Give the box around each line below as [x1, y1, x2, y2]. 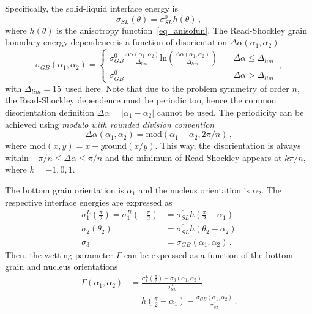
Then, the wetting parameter [5, 248, 114, 261]
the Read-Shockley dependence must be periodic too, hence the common [5, 94, 277, 107]
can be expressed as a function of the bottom [124, 248, 293, 261]
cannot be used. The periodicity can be [157, 106, 304, 119]
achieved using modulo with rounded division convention [5, 118, 215, 130]
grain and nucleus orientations [5, 260, 118, 273]
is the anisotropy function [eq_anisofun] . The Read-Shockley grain [56, 23, 307, 36]
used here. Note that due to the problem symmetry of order [65, 81, 289, 94]
